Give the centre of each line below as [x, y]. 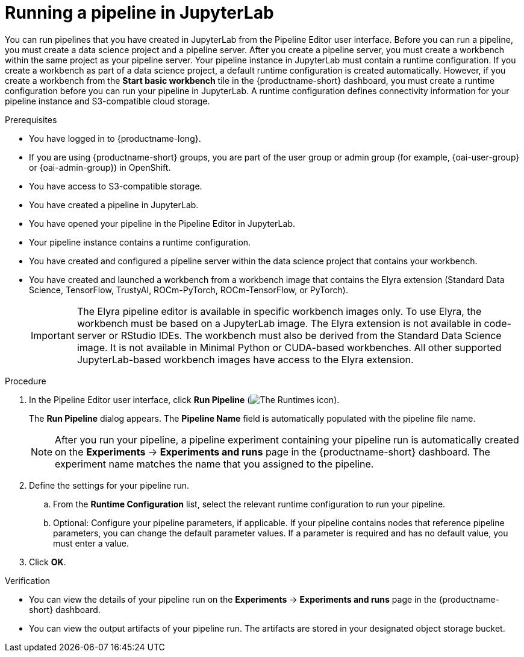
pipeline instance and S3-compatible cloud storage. [108, 101]
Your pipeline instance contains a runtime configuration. [140, 242]
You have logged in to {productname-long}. [115, 138]
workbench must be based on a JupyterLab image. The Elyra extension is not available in [279, 323]
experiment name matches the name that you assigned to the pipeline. [214, 464]
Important [53, 335]
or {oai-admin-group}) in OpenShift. [100, 167]
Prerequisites [31, 119]
